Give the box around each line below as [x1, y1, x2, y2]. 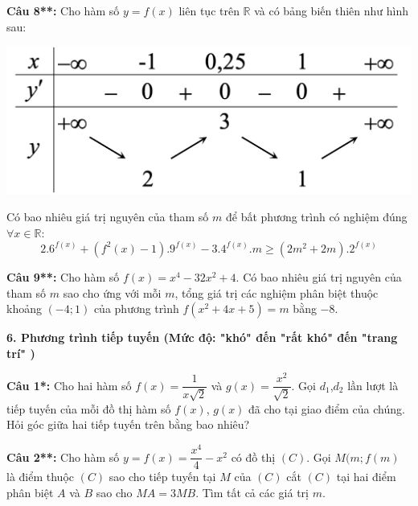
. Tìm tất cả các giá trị [195, 483, 309, 500]
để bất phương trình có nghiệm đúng [225, 208, 408, 225]
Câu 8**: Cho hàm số [6, 2, 120, 19]
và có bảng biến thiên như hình [254, 2, 408, 19]
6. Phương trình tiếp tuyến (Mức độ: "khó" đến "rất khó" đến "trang [6, 329, 398, 346]
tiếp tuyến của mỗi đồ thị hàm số [6, 400, 171, 417]
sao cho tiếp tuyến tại [109, 468, 216, 485]
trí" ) [6, 344, 35, 361]
